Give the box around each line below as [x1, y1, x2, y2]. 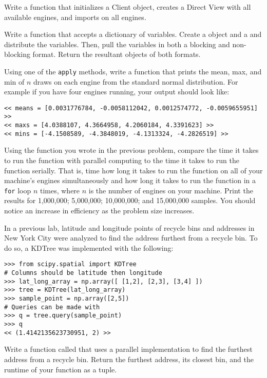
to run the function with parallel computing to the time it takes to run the [4, 155, 239, 166]
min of [4, 76, 25, 87]
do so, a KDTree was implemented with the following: [4, 242, 174, 253]
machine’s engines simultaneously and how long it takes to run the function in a [4, 175, 256, 186]
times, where [40, 185, 80, 195]
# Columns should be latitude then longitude [4, 269, 162, 277]
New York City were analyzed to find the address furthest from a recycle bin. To [4, 232, 258, 243]
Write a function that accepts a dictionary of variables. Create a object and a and [4, 29, 262, 39]
